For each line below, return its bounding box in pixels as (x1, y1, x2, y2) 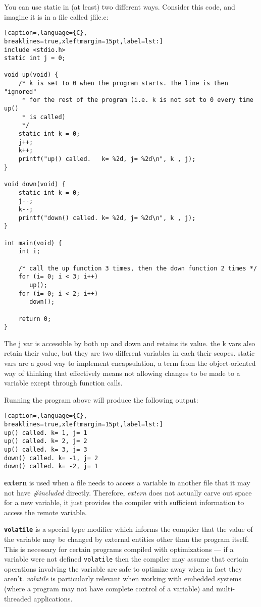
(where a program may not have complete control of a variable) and (4, 583, 214, 594)
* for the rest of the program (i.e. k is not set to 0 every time (22, 96, 253, 104)
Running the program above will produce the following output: (4, 394, 198, 405)
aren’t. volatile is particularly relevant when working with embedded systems (4, 573, 242, 584)
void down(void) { (4, 181, 66, 188)
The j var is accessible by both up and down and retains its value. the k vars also (4, 338, 255, 348)
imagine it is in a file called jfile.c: (4, 11, 109, 22)
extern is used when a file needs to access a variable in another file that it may (4, 477, 250, 487)
